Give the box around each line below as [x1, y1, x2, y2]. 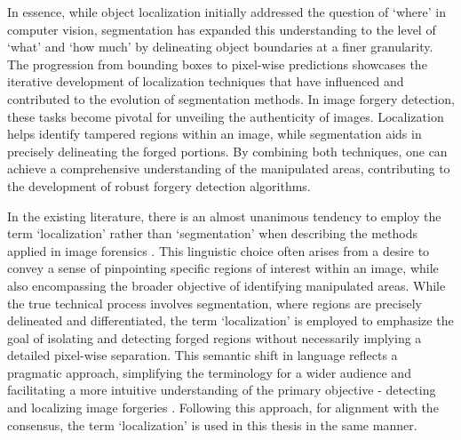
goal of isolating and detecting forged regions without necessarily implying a [7, 328, 422, 347]
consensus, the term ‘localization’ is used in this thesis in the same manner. [7, 415, 417, 434]
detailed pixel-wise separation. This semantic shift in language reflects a [7, 346, 398, 364]
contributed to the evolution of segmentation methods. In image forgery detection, [7, 89, 455, 108]
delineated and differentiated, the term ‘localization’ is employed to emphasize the [7, 311, 454, 330]
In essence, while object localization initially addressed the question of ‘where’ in [7, 3, 446, 20]
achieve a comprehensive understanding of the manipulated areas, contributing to [7, 159, 450, 178]
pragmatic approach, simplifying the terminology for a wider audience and [7, 363, 411, 381]
